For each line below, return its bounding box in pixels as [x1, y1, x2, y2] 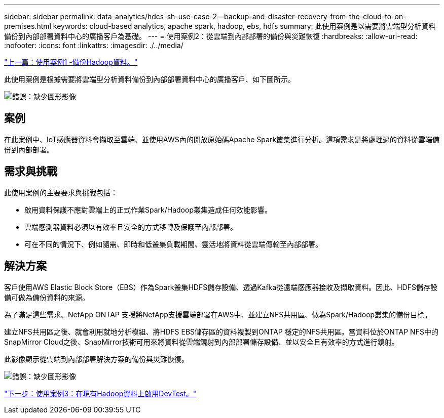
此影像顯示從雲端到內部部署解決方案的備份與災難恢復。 [4, 354, 189, 363]
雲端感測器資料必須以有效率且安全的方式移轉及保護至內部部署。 [24, 222, 237, 231]
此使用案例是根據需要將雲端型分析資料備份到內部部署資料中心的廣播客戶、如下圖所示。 [4, 75, 295, 83]
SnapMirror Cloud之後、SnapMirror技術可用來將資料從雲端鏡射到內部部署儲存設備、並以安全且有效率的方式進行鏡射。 [4, 337, 399, 346]
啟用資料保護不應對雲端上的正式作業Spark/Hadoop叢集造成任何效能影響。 [24, 205, 272, 214]
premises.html [4, 22, 51, 30]
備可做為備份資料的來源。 [4, 292, 89, 302]
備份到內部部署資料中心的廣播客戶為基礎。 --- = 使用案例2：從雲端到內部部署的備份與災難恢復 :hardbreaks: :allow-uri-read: [4, 32, 418, 40]
